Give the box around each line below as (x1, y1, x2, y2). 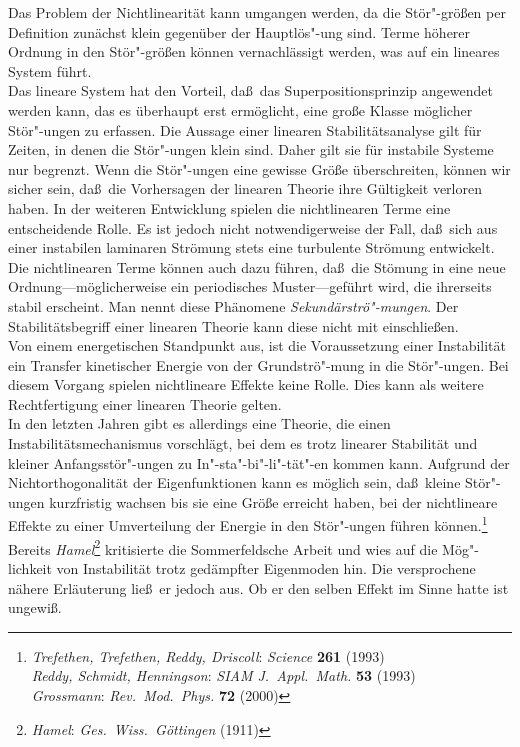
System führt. (8, 60, 92, 81)
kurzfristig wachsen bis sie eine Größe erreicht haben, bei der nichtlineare (49, 491, 498, 512)
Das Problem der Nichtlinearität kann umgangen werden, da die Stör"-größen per (8, 2, 506, 22)
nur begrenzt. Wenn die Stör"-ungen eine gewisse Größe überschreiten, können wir (8, 158, 511, 179)
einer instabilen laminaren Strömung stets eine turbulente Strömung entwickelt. (8, 237, 495, 258)
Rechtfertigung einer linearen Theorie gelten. (8, 393, 282, 414)
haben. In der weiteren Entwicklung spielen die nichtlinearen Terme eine (8, 197, 451, 218)
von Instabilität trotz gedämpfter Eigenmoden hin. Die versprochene (56, 557, 476, 578)
